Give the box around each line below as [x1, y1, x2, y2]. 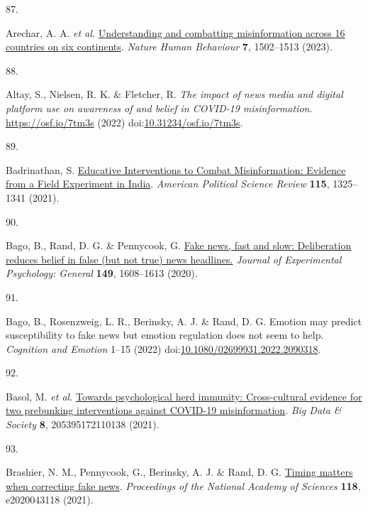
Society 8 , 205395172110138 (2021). [6, 417, 160, 432]
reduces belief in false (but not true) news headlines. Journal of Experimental [6, 251, 342, 266]
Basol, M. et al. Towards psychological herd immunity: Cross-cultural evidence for [6, 388, 362, 403]
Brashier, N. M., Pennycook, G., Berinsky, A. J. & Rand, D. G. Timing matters [6, 464, 353, 479]
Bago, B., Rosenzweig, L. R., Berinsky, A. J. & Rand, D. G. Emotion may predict [6, 313, 362, 328]
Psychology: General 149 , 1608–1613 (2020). [6, 266, 198, 280]
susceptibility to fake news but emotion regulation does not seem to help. [6, 327, 324, 342]
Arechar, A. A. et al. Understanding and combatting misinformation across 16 [6, 25, 345, 40]
